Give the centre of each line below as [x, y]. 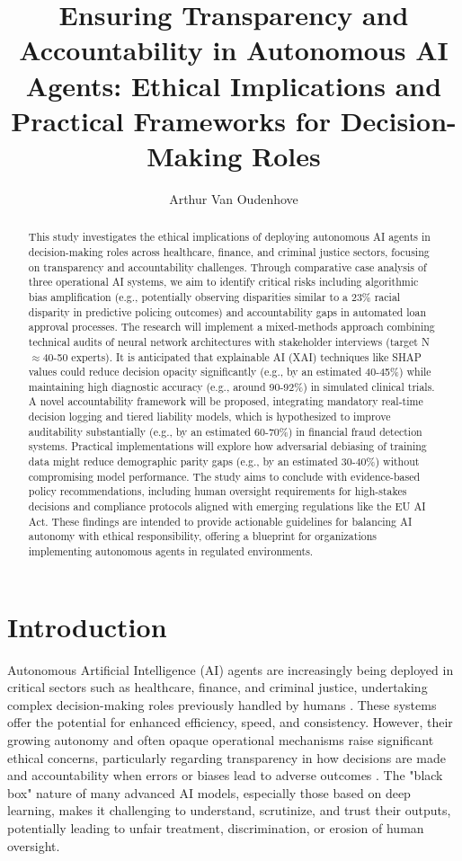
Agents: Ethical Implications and [234, 85]
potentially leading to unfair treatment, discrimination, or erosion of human [216, 827]
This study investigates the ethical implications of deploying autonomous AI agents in [229, 237]
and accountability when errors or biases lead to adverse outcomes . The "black [225, 775]
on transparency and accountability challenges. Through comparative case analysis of [227, 266]
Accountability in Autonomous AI [234, 50]
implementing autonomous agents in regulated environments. [171, 551]
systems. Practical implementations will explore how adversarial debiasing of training [227, 446]
